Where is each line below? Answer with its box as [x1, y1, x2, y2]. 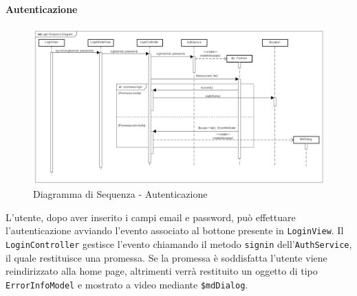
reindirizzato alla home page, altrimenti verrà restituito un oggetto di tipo [6, 264, 318, 278]
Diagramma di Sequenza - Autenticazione [33, 187, 208, 201]
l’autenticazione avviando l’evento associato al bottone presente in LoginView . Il [6, 223, 344, 238]
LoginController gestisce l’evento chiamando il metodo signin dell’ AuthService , [6, 237, 352, 251]
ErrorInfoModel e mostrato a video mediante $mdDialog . [6, 277, 248, 291]
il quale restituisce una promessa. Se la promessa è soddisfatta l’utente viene [6, 250, 327, 264]
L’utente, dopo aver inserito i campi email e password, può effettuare [6, 209, 296, 224]
